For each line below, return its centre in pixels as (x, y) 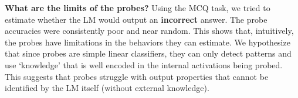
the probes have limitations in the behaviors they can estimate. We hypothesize (148, 42)
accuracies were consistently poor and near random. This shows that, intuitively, (149, 31)
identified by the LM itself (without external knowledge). (107, 88)
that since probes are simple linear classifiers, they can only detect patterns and (148, 53)
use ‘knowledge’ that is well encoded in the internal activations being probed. (144, 64)
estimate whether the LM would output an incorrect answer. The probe (136, 19)
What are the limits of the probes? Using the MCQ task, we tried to (138, 8)
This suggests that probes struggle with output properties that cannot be (137, 76)
